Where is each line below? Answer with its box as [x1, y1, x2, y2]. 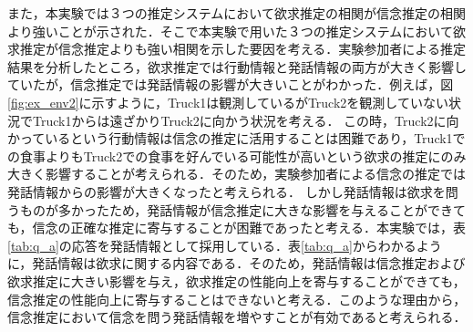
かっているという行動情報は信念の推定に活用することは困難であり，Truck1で [7, 129, 466, 148]
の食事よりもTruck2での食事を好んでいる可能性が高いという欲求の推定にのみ [7, 146, 467, 165]
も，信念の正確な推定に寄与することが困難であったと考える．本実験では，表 [7, 218, 466, 237]
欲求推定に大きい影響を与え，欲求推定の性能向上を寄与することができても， [7, 271, 466, 290]
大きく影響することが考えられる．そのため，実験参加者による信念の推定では [7, 164, 466, 183]
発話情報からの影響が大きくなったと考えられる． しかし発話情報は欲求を [7, 182, 446, 201]
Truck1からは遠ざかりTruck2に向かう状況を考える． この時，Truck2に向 [32, 110, 459, 130]
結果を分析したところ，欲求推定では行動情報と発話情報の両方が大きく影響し [7, 57, 467, 76]
